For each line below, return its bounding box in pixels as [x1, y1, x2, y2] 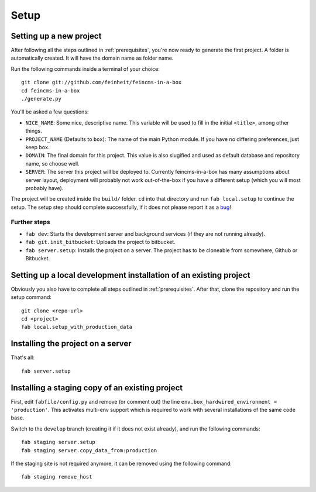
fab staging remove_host [21, 474, 92, 480]
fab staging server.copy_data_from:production [21, 447, 157, 453]
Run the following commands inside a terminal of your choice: [11, 65, 160, 73]
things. [25, 128, 42, 135]
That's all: [11, 354, 35, 361]
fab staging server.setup [21, 439, 96, 446]
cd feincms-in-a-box [21, 87, 80, 94]
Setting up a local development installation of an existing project [11, 270, 250, 280]
